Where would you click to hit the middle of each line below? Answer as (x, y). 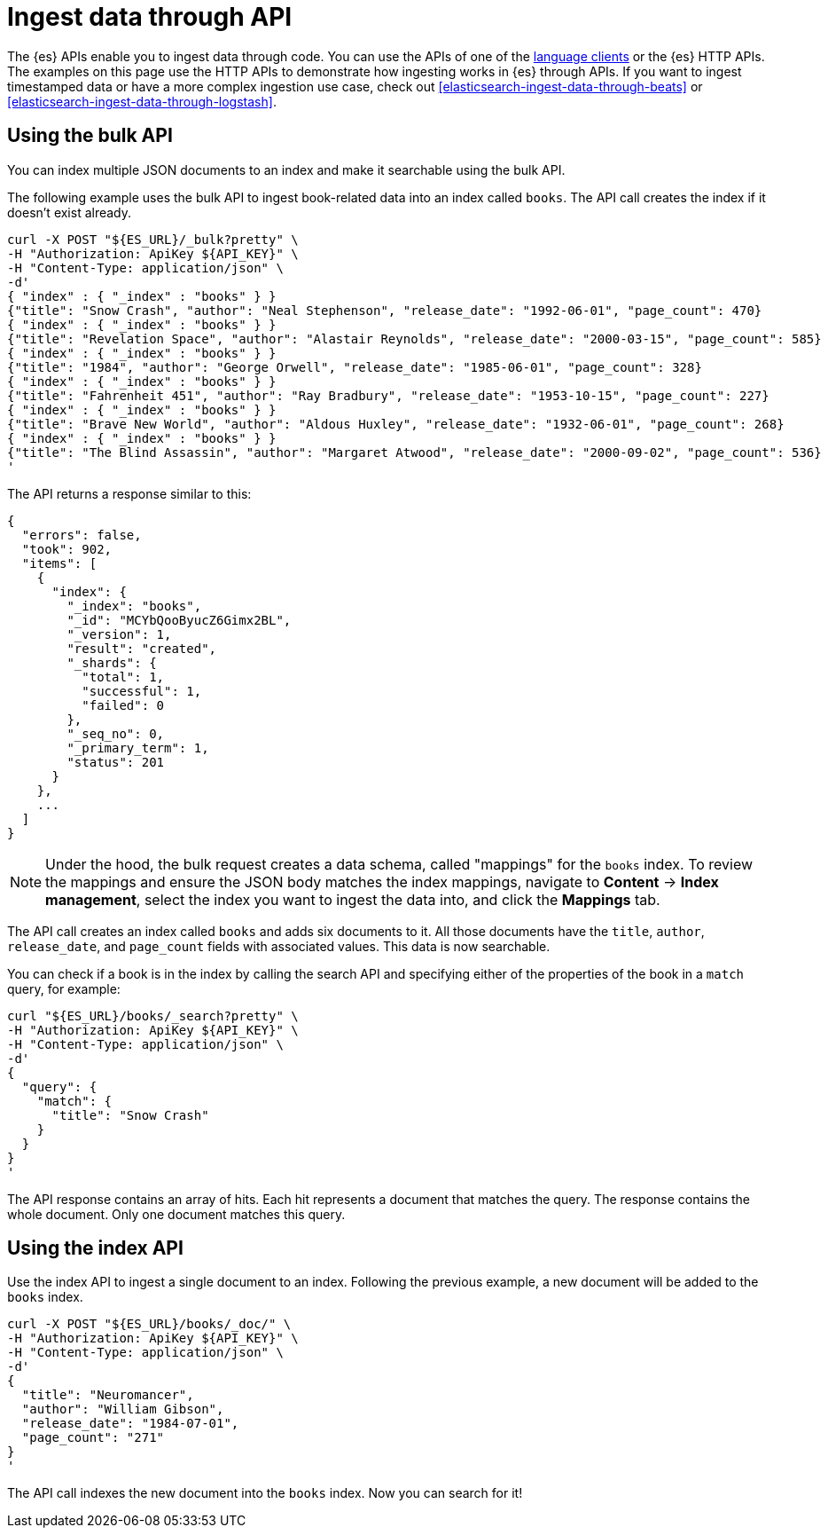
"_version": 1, (119, 634)
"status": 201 (116, 762)
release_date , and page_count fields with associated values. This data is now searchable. (279, 946)
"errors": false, (82, 535)
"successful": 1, (142, 691)
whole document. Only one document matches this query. (176, 1214)
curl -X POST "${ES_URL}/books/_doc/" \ (149, 1324)
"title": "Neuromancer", (108, 1395)
